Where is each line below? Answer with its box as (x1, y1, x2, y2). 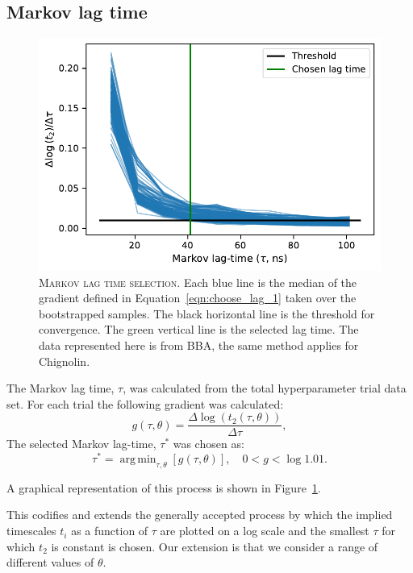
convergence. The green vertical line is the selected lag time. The (39, 321, 359, 338)
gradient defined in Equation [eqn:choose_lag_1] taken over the (39, 289, 357, 306)
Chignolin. (39, 352, 90, 369)
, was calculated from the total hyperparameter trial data (123, 380, 407, 397)
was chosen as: (173, 435, 244, 452)
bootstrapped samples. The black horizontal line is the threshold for (39, 305, 375, 322)
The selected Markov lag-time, (6, 435, 156, 452)
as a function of (71, 522, 148, 539)
